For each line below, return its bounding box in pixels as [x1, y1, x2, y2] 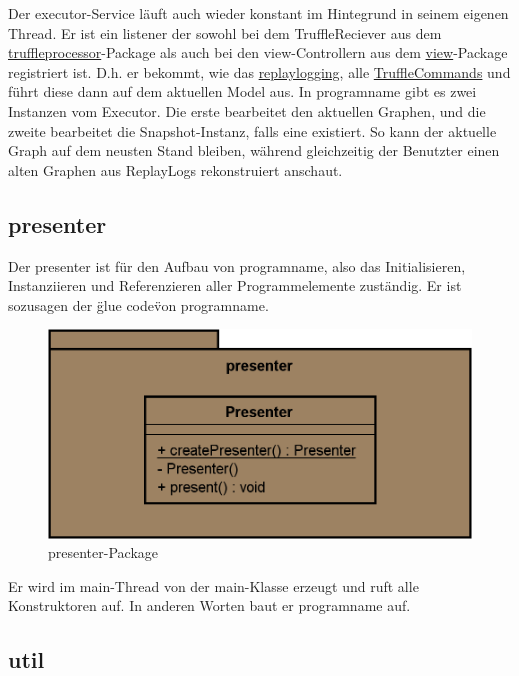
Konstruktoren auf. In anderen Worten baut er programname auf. [8, 595, 411, 616]
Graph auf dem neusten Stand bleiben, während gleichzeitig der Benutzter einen [8, 140, 500, 161]
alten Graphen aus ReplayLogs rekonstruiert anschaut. [8, 159, 343, 180]
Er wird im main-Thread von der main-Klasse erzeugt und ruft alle [8, 575, 419, 596]
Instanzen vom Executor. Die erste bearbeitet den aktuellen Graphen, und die [8, 100, 486, 121]
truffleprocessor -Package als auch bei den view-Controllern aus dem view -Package [8, 42, 508, 63]
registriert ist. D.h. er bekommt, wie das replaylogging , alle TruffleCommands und [8, 61, 511, 82]
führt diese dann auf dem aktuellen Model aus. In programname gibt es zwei [8, 81, 477, 102]
